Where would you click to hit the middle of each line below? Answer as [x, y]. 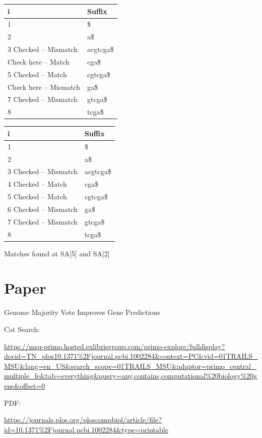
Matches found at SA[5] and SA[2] [57, 253]
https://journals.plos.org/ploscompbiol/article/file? [83, 420]
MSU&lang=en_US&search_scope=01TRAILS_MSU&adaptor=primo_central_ [130, 366]
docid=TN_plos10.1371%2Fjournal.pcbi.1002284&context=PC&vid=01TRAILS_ [131, 356]
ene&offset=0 [25, 385]
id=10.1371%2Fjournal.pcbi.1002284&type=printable [86, 429]
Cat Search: [22, 329]
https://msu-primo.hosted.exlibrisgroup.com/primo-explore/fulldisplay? [115, 346]
